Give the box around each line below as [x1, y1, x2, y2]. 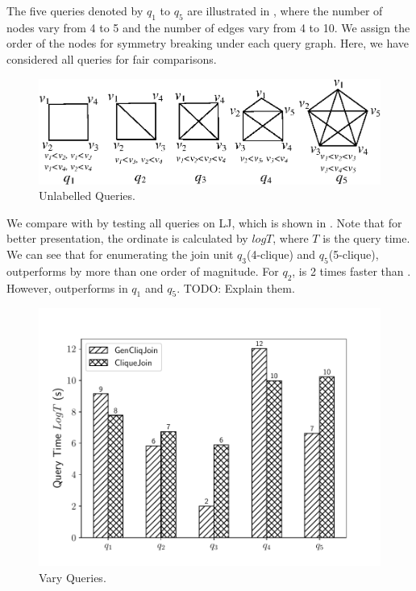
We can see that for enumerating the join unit [6, 245, 234, 262]
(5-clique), [328, 245, 379, 262]
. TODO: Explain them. [177, 279, 295, 296]
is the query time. [322, 230, 410, 247]
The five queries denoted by [6, 2, 144, 19]
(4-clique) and [246, 245, 316, 262]
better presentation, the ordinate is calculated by [6, 230, 248, 247]
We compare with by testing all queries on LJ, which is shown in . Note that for [6, 214, 402, 231]
